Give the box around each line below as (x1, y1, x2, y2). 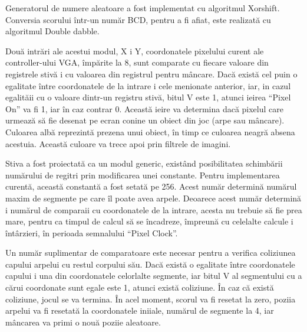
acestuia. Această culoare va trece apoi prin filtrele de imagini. (5, 137, 231, 149)
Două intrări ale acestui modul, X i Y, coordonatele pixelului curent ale (5, 44, 264, 57)
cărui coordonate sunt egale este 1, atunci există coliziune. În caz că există (5, 281, 274, 294)
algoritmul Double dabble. (5, 25, 100, 37)
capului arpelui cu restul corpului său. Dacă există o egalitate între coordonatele (5, 258, 295, 270)
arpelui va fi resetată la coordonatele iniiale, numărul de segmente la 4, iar (5, 304, 274, 317)
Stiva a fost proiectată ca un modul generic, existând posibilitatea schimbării (5, 157, 283, 170)
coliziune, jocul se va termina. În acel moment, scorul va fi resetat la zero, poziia (5, 292, 296, 305)
